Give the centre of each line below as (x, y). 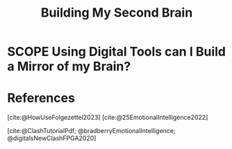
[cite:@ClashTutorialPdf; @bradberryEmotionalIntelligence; (91, 131)
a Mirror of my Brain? (69, 67)
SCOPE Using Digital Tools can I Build (116, 52)
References (41, 98)
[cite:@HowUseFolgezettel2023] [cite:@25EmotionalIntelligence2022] (108, 117)
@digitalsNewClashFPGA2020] (52, 138)
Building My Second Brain (117, 13)
